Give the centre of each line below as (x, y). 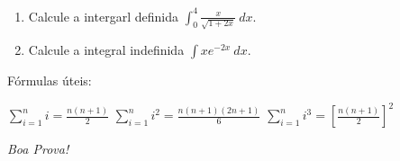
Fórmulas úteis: (50, 80)
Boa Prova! (38, 149)
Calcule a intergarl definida (103, 16)
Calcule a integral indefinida (106, 50)
